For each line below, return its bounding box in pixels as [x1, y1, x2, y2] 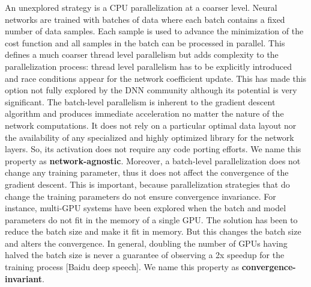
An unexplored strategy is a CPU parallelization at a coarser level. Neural [5, 1, 277, 13]
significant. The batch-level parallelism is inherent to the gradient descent [5, 95, 276, 108]
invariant [5, 272, 43, 285]
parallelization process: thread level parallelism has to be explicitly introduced [5, 60, 292, 72]
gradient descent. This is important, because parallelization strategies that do [5, 177, 290, 190]
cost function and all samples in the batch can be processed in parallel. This [5, 36, 285, 49]
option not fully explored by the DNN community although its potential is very [5, 84, 297, 96]
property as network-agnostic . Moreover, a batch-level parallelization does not [5, 154, 301, 167]
